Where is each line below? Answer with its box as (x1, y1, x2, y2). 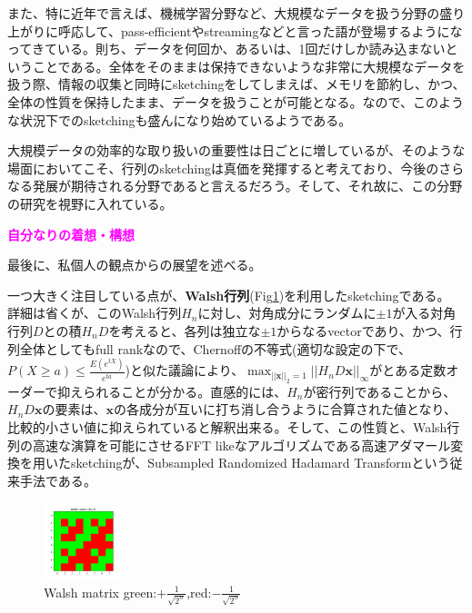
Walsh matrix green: (44, 582, 157, 601)
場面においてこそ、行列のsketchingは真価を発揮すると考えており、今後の (7, 158, 439, 177)
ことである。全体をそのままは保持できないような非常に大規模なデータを (32, 56, 466, 75)
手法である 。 (19, 470, 96, 489)
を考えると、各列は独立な (108, 321, 261, 340)
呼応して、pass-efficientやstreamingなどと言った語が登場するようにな (57, 21, 463, 40)
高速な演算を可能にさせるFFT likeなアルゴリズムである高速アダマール (32, 435, 451, 454)
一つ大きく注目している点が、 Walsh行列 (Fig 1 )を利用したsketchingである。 (7, 285, 450, 304)
